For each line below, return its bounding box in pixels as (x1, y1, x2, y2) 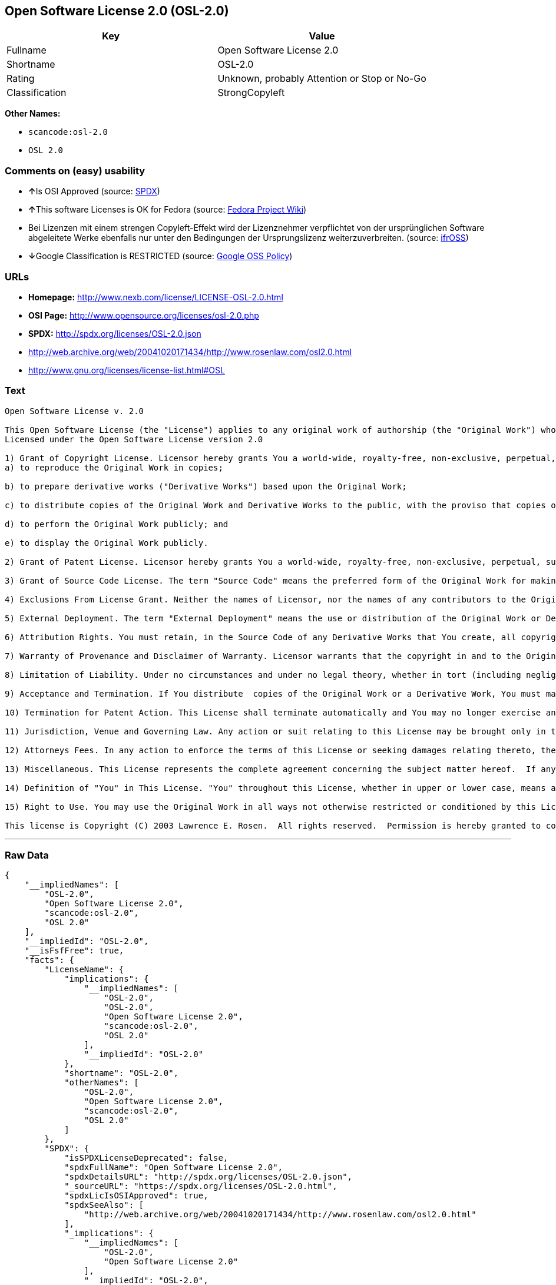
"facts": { (24, 955, 75, 965)
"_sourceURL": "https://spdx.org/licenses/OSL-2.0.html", (64, 1181, 337, 1191)
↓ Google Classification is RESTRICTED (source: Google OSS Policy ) (28, 251, 293, 261)
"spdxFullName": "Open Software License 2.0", (64, 1163, 283, 1173)
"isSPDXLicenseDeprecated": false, (64, 1153, 229, 1163)
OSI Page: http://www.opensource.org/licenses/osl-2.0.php (28, 310, 259, 320)
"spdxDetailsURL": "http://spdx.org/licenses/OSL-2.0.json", (64, 1172, 353, 1182)
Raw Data (5, 849, 49, 862)
